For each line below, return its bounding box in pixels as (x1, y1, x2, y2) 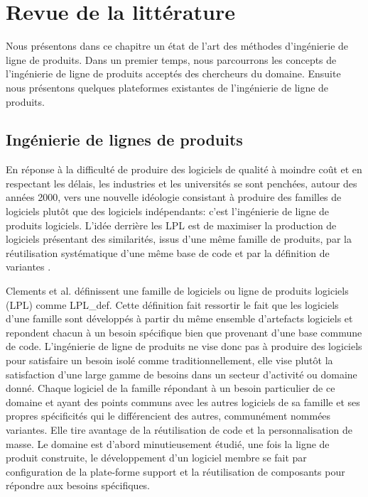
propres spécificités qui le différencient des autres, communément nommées (6, 408, 331, 423)
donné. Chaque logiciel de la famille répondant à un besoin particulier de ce (6, 381, 335, 395)
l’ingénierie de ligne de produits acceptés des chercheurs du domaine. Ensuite (6, 66, 341, 81)
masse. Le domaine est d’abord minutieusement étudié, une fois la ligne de (6, 436, 330, 451)
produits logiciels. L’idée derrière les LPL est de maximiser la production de (6, 217, 337, 232)
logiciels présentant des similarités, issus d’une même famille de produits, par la (6, 231, 352, 246)
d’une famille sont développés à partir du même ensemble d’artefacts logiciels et (6, 311, 353, 326)
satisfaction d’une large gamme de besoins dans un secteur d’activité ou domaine (6, 366, 357, 381)
